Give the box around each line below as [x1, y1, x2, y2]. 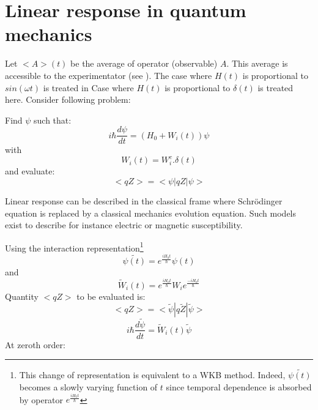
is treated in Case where [43, 81, 134, 94]
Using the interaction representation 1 [5, 239, 144, 254]
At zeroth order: [5, 338, 65, 351]
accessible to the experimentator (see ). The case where [5, 69, 212, 81]
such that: [34, 113, 72, 126]
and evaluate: [5, 165, 55, 177]
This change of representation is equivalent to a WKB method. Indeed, [19, 368, 286, 381]
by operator [19, 393, 64, 406]
